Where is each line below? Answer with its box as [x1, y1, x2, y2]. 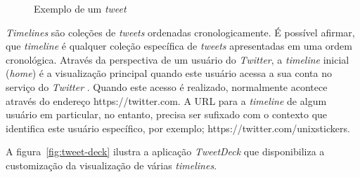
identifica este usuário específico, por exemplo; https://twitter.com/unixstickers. [6, 120, 350, 135]
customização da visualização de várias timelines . [6, 157, 217, 172]
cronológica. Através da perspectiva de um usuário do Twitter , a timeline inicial [6, 52, 349, 66]
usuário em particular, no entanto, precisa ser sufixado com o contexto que [6, 107, 328, 122]
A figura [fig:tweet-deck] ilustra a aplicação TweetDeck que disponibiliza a [6, 144, 325, 159]
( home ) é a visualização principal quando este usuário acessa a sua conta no [6, 66, 332, 80]
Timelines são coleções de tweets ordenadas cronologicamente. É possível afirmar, [6, 24, 355, 39]
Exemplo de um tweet [34, 1, 127, 15]
